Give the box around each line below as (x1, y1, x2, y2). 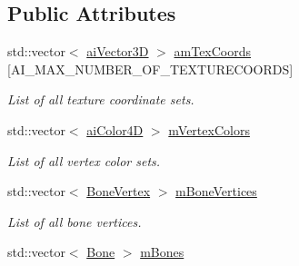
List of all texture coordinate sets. (7, 90, 194, 109)
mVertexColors (168, 120, 250, 139)
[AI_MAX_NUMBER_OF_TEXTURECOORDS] (7, 59, 294, 78)
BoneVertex (86, 182, 151, 201)
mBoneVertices (175, 182, 257, 201)
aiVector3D (86, 42, 149, 61)
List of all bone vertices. (7, 212, 142, 231)
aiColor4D (86, 120, 144, 139)
